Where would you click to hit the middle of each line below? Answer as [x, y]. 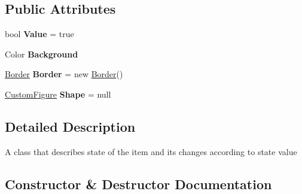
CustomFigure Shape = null [58, 94]
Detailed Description [70, 126]
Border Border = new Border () [64, 74]
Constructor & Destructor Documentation [138, 184]
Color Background [42, 54]
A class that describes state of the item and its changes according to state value [151, 151]
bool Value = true [39, 34]
